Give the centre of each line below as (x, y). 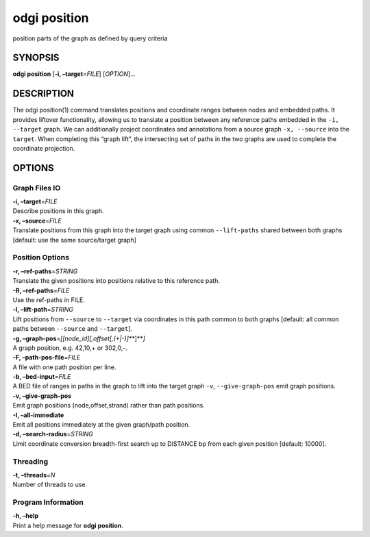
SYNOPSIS (36, 58)
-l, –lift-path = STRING (43, 310)
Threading (30, 461)
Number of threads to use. (50, 485)
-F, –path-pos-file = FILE (47, 358)
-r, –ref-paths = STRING (45, 271)
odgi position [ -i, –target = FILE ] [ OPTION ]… (74, 74)
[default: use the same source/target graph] (75, 240)
